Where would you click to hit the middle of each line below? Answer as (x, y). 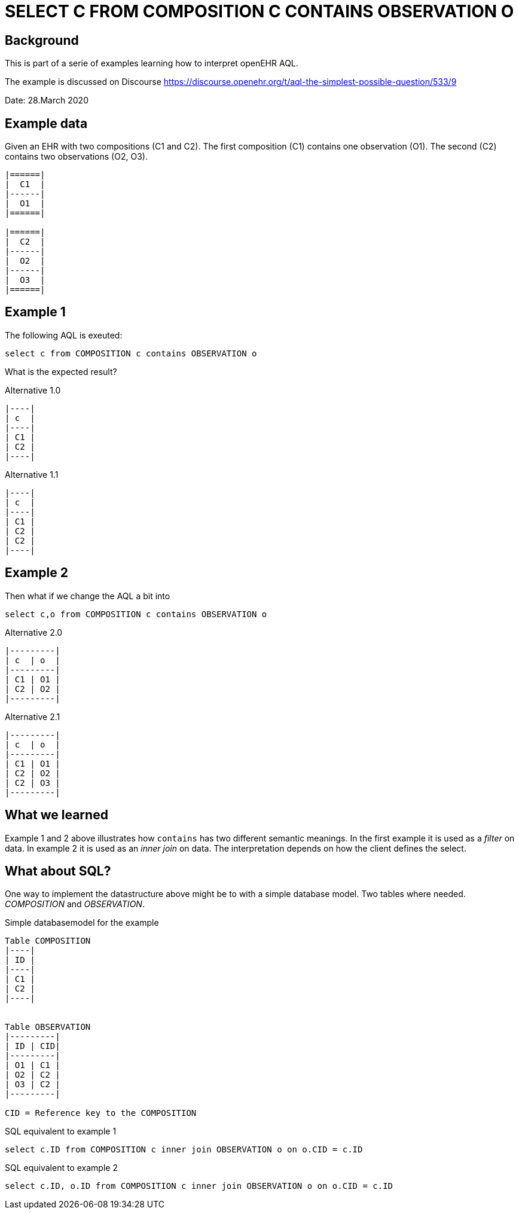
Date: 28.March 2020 (47, 100)
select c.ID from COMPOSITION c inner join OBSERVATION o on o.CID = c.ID (184, 1150)
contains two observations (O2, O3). (76, 157)
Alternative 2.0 (34, 632)
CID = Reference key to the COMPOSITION (101, 1113)
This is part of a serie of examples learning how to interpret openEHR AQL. (152, 63)
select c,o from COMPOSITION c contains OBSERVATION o (136, 614)
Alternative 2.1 (33, 716)
